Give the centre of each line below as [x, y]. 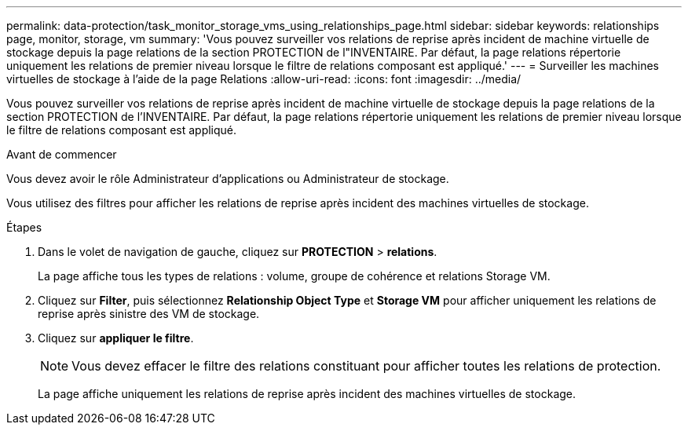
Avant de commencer [62, 154]
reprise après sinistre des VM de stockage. [149, 314]
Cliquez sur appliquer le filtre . [116, 338]
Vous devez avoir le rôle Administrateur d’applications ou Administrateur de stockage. [228, 179]
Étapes [24, 227]
